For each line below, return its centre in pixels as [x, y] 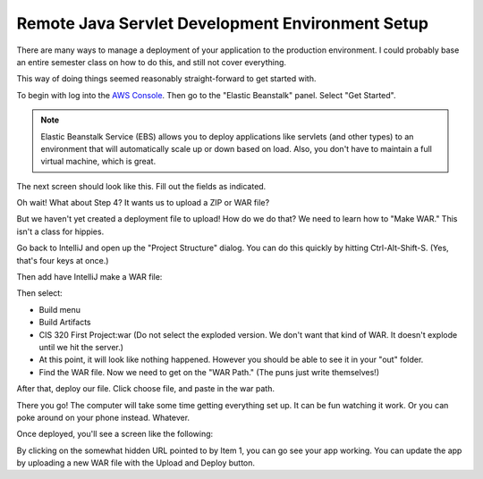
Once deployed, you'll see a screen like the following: [115, 434]
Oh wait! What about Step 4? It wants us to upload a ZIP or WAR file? [143, 203]
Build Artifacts [65, 323]
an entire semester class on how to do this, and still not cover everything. [151, 62]
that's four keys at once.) [63, 260]
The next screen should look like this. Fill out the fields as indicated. [141, 186]
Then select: [39, 293]
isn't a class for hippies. [60, 231]
